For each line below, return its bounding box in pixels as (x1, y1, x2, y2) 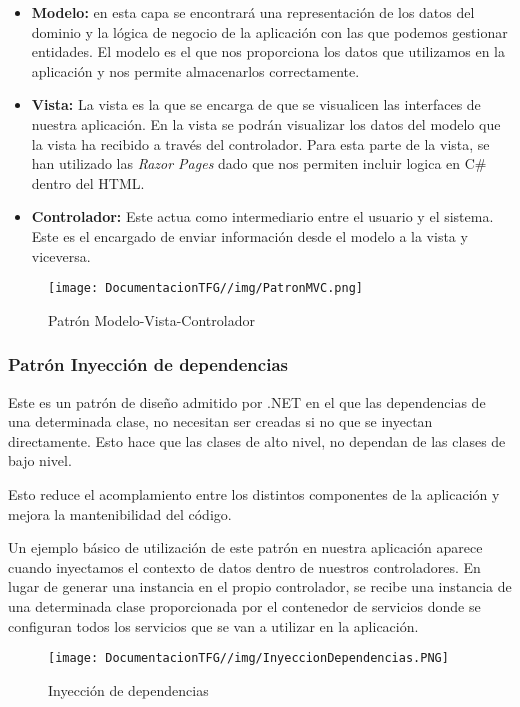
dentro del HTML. (31, 172, 145, 193)
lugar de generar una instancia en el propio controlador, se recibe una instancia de (8, 576, 512, 597)
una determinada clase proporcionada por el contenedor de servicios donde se (8, 595, 481, 616)
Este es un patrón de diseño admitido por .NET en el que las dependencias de (8, 391, 486, 412)
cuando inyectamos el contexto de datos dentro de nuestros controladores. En (8, 556, 481, 577)
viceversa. (31, 245, 91, 266)
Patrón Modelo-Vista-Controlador (48, 309, 255, 330)
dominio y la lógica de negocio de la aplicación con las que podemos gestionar (31, 21, 508, 42)
